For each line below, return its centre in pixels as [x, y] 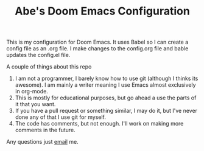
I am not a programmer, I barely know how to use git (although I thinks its [107, 79]
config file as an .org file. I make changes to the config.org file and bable [97, 49]
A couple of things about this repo [49, 67]
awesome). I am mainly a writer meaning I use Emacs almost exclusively [105, 85]
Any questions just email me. [42, 142]
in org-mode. [32, 92]
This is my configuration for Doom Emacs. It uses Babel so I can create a [97, 42]
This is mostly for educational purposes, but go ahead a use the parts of [106, 98]
